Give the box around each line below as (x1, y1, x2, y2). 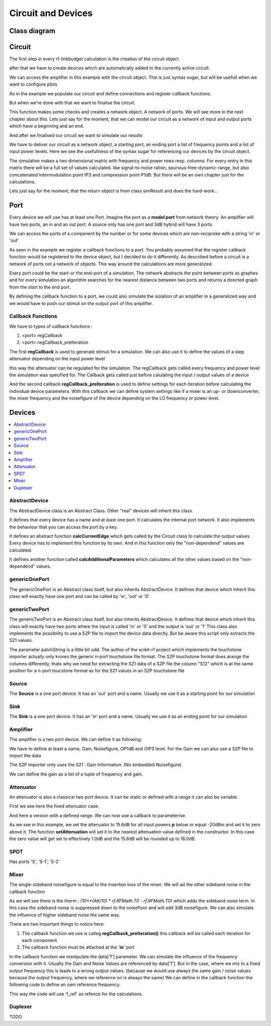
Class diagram (9, 27, 55, 35)
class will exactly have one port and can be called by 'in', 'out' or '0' (9, 594, 150, 600)
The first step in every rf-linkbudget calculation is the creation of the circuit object (9, 56, 179, 62)
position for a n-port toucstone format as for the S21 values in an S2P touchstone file (9, 667, 185, 673)
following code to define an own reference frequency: (9, 981, 121, 988)
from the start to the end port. (9, 284, 71, 290)
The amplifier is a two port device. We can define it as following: (9, 737, 143, 743)
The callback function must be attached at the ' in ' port (22, 944, 135, 950)
